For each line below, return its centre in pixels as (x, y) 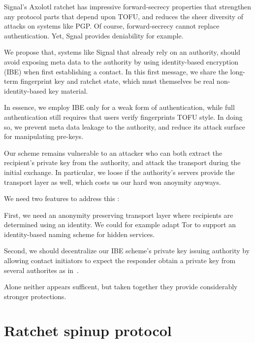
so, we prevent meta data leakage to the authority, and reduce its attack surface (125, 126)
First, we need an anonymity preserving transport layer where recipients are (119, 215)
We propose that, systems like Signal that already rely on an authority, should (122, 52)
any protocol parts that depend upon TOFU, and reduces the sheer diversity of (124, 16)
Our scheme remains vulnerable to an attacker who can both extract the (113, 153)
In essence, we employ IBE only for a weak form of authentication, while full (119, 107)
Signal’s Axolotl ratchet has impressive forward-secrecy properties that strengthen (128, 6)
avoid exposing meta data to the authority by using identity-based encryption (121, 61)
